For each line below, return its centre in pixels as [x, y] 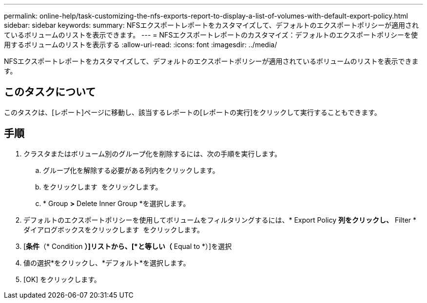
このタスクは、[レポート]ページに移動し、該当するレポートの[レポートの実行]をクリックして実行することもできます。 [193, 112]
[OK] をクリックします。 [62, 279]
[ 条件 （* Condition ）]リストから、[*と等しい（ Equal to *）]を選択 [128, 246]
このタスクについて [50, 92]
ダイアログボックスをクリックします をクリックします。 [114, 229]
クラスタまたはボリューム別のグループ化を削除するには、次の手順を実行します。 [153, 153]
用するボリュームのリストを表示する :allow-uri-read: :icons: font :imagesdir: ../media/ [141, 45]
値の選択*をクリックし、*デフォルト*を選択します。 [107, 263]
